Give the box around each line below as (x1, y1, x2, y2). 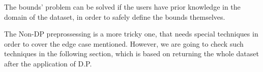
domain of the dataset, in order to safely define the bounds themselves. (4, 11, 225, 22)
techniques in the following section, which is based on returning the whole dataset (4, 48, 259, 59)
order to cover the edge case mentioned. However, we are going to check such (4, 38, 244, 49)
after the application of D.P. (4, 58, 92, 68)
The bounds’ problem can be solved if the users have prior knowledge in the (4, 2, 241, 12)
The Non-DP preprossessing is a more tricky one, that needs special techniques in (4, 28, 258, 39)
